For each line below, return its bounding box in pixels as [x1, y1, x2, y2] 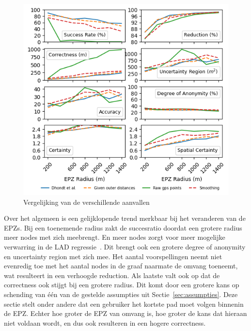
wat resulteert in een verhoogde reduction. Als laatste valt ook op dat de [4, 270, 220, 280]
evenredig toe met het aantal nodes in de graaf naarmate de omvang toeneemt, [4, 261, 238, 271]
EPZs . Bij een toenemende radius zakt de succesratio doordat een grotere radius [4, 222, 242, 232]
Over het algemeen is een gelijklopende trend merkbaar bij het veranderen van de [4, 213, 246, 223]
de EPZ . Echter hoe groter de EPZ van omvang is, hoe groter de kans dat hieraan [4, 308, 247, 318]
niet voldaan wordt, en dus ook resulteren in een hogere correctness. [4, 317, 206, 328]
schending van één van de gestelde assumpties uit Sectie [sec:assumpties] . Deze [4, 289, 238, 299]
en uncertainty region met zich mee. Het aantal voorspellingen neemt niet [4, 251, 222, 261]
